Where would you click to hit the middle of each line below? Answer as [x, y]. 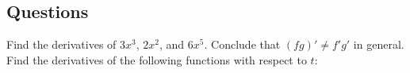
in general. [379, 44]
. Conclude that [242, 44]
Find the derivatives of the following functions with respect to [157, 59]
